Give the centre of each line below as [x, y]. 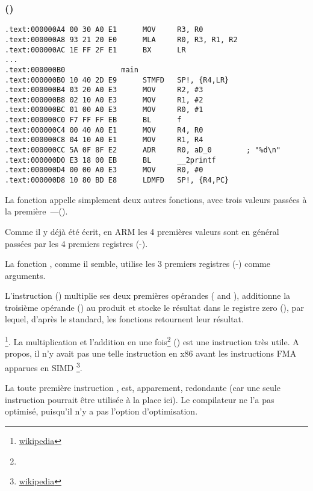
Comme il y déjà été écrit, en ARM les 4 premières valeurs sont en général [142, 231]
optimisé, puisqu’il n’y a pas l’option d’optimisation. [101, 411]
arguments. [25, 275]
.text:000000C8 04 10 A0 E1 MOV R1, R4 [104, 140]
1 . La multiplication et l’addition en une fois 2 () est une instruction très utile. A [152, 341]
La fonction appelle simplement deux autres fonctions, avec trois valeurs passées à [156, 199]
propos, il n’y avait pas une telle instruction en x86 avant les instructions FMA [151, 353]
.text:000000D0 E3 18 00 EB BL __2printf [110, 160]
